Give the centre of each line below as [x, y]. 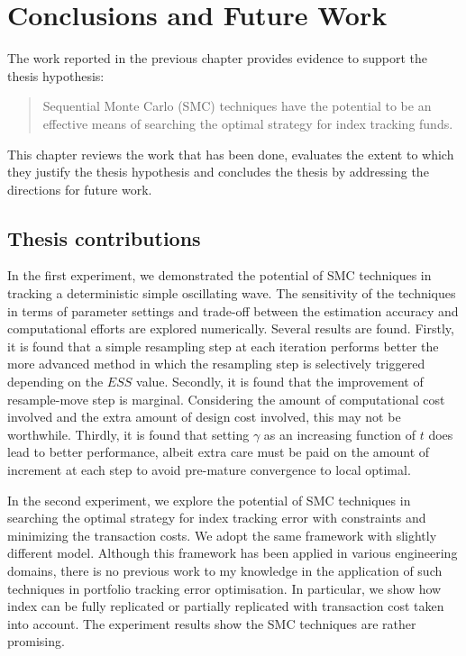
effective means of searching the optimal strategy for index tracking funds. [248, 123]
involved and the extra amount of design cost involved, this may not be [204, 417]
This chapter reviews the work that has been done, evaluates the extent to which [231, 154]
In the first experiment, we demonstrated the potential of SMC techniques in [219, 275]
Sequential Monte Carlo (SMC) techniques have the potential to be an [237, 106]
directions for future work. [80, 189]
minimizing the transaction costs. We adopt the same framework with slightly [222, 535]
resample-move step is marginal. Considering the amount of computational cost [226, 399]
